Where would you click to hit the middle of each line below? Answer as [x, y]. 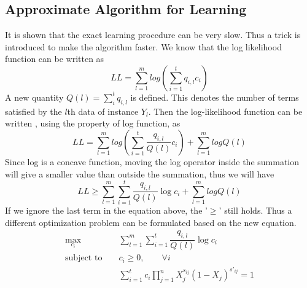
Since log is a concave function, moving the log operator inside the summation [152, 161]
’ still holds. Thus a [255, 210]
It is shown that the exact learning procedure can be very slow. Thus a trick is [153, 35]
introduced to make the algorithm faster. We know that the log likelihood [143, 46]
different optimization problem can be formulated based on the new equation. [151, 222]
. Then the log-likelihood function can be [225, 111]
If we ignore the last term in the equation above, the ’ [106, 210]
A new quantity [34, 97]
